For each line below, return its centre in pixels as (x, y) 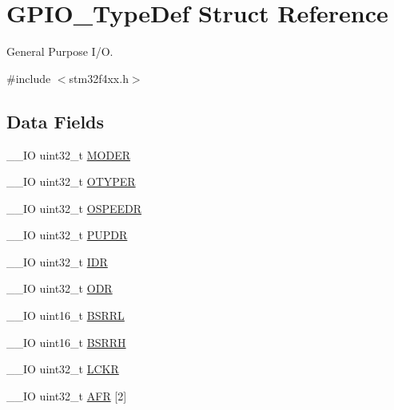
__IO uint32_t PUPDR (67, 235)
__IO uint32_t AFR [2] (67, 395)
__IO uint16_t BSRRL (66, 315)
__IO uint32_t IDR (57, 261)
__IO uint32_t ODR (60, 288)
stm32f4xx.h (99, 78)
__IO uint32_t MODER (68, 154)
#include (29, 78)
